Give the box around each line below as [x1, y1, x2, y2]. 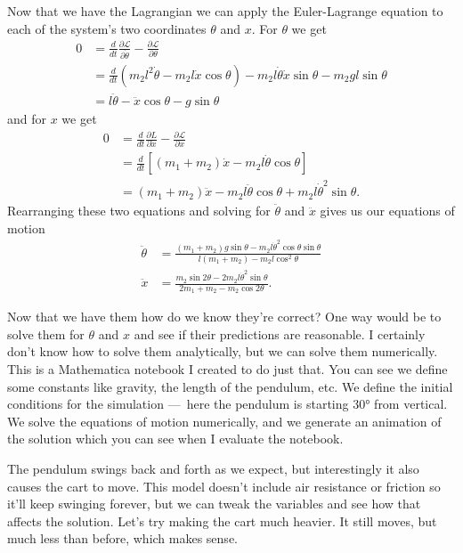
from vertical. [374, 394, 448, 413]
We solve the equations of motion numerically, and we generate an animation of [7, 411, 442, 430]
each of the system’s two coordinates [7, 19, 207, 37]
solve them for [7, 324, 85, 343]
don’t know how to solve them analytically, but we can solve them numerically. [7, 342, 438, 361]
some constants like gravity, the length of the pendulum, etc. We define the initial [7, 377, 453, 395]
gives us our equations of [320, 201, 455, 220]
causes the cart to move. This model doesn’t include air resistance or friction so [7, 476, 441, 495]
